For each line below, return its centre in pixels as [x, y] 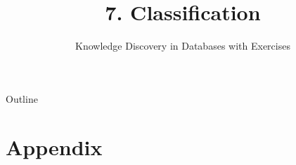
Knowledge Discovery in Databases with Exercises [183, 46]
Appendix [54, 146]
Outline [22, 98]
